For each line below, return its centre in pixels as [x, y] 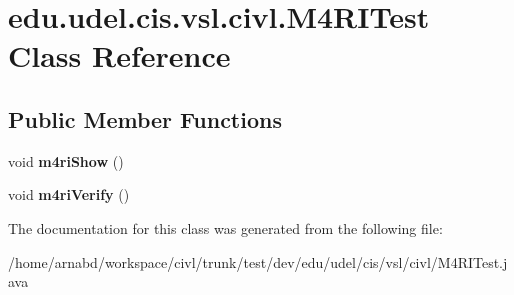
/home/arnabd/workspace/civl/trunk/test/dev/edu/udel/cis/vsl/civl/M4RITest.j [258, 261]
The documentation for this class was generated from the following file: [225, 227]
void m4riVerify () [69, 194]
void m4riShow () [66, 160]
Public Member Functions [145, 118]
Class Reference [119, 55]
